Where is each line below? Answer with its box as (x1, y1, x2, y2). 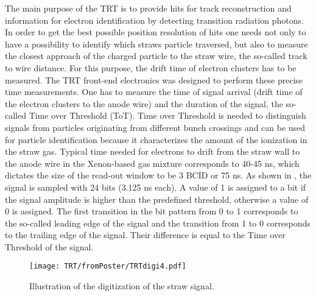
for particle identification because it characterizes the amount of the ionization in (5, 133, 307, 146)
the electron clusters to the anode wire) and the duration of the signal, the (5, 97, 283, 110)
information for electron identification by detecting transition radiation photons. (5, 13, 304, 26)
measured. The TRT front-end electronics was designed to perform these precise (5, 73, 303, 86)
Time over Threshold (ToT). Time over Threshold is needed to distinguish (29, 109, 306, 122)
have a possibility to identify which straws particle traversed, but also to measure (5, 37, 308, 50)
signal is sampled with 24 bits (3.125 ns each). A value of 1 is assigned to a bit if (5, 180, 306, 193)
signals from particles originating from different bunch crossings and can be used (5, 121, 306, 133)
